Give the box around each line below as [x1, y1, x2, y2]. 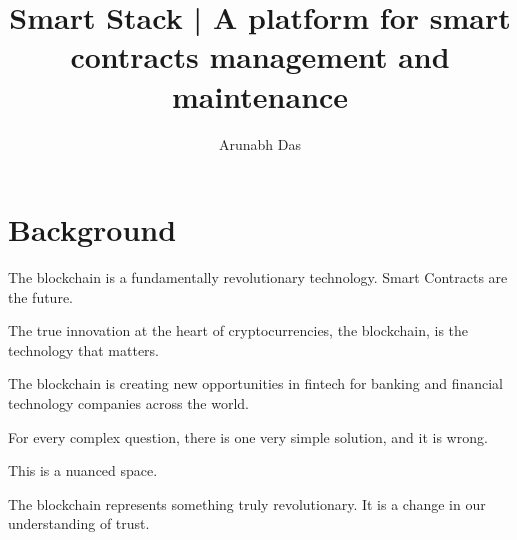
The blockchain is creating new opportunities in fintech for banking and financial [8, 373, 503, 394]
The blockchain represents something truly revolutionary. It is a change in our [8, 493, 486, 514]
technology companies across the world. [8, 393, 250, 413]
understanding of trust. [8, 513, 150, 534]
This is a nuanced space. [8, 460, 158, 481]
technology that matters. [8, 339, 160, 360]
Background [8, 209, 177, 250]
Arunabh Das [219, 133, 301, 154]
